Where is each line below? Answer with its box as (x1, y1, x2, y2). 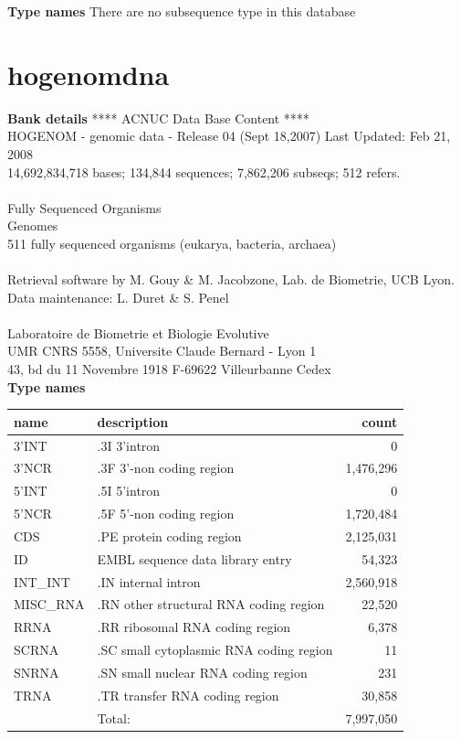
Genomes (7, 216, 58, 235)
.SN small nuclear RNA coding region (97, 663, 308, 681)
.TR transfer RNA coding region (97, 685, 279, 704)
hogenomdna (7, 55, 170, 92)
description (97, 412, 169, 431)
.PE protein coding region (97, 526, 242, 545)
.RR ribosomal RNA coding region (97, 617, 291, 637)
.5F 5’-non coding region (97, 504, 235, 523)
